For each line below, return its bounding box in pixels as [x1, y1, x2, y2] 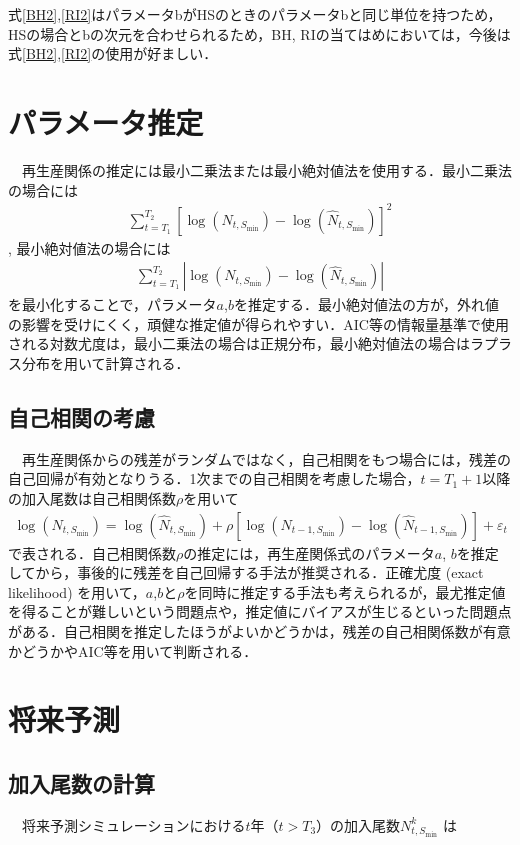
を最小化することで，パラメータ [8, 294, 217, 315]
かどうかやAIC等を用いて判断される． [8, 640, 258, 661]
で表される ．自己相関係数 [8, 542, 176, 563]
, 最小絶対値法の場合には [8, 237, 171, 258]
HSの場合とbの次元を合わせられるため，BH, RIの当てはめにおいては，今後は [8, 23, 511, 44]
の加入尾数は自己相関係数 [8, 488, 176, 509]
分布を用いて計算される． [21, 353, 190, 374]
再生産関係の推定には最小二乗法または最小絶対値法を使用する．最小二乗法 [21, 159, 512, 180]
